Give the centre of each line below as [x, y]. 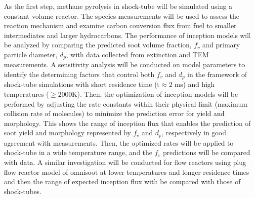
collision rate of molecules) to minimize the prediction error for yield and [114, 113]
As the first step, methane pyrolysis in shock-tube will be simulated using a [118, 6]
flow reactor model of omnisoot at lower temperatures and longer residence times [127, 172]
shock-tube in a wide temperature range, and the [78, 152]
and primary [221, 45]
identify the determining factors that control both [79, 74]
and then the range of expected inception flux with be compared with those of [122, 181]
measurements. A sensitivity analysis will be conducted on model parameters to [125, 64]
